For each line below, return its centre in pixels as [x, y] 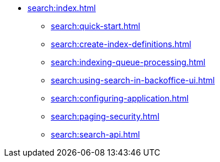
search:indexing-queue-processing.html [128, 62]
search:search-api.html [95, 134]
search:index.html [62, 8]
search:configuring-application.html [120, 98]
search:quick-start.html [96, 26]
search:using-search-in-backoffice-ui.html [133, 80]
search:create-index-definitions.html [121, 44]
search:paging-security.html [105, 116]
